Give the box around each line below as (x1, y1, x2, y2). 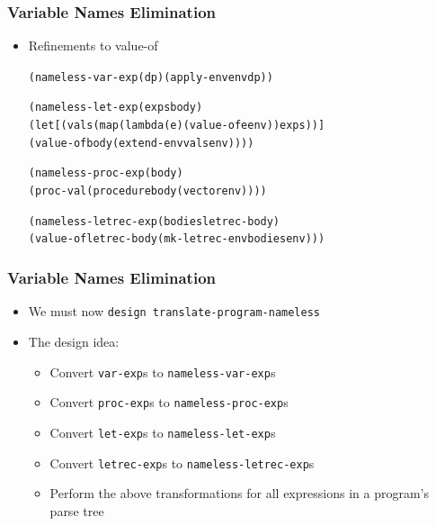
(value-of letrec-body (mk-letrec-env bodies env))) (28, 232, 325, 246)
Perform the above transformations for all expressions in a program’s (49, 484, 429, 503)
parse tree (49, 501, 104, 520)
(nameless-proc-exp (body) (28, 167, 183, 180)
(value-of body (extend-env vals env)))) (28, 136, 254, 150)
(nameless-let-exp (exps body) (28, 101, 203, 114)
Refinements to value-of (28, 36, 158, 55)
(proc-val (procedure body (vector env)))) (28, 185, 267, 198)
